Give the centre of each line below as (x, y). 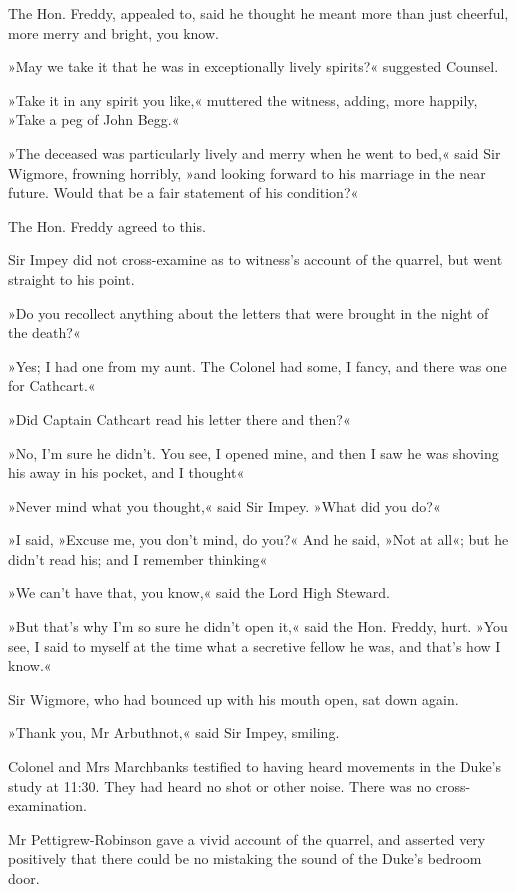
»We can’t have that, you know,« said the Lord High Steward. (199, 592)
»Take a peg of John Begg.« (94, 119)
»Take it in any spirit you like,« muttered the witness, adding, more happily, (243, 99)
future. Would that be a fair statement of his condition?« (183, 192)
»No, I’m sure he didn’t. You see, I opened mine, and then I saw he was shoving (253, 452)
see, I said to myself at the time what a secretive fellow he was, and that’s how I (254, 645)
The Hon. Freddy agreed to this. (107, 225)
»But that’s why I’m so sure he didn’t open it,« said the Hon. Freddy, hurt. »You (258, 626)
